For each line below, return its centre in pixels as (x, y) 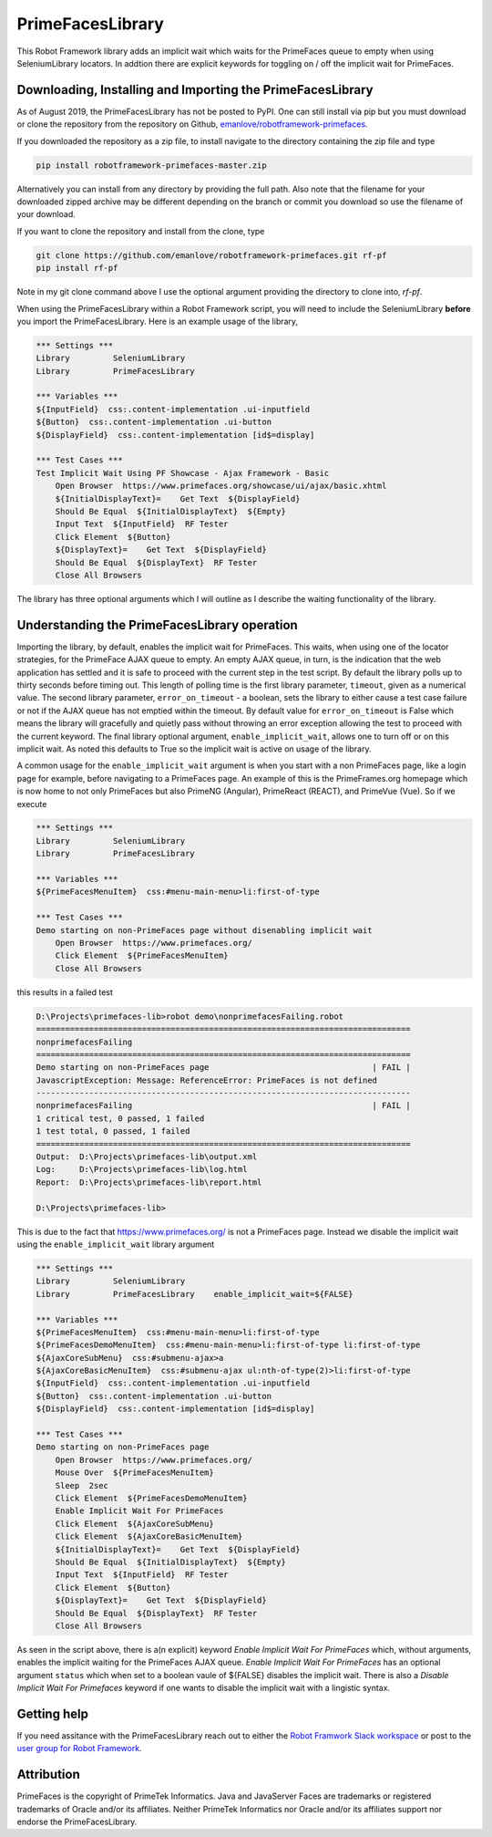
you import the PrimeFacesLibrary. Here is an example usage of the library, (158, 321)
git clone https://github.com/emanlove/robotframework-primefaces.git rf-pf (211, 255)
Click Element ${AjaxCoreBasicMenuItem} (149, 1536)
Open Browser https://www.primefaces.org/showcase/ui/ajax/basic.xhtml (221, 486)
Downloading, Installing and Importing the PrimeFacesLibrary (195, 90)
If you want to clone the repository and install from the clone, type (141, 231)
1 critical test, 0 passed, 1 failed (120, 1118)
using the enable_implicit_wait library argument (116, 1244)
